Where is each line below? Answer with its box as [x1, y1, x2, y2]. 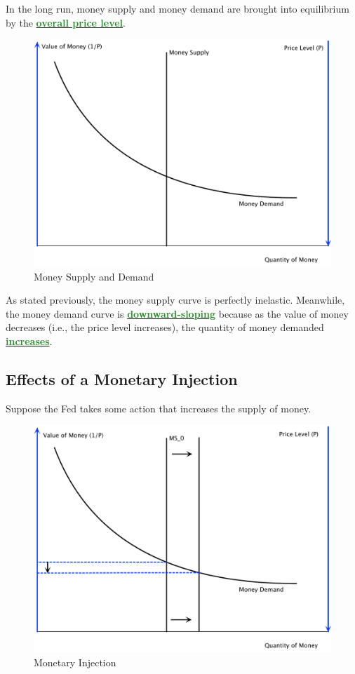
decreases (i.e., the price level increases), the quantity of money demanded [6, 320, 324, 335]
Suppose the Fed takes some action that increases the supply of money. [6, 400, 312, 415]
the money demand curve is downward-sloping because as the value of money [6, 306, 349, 321]
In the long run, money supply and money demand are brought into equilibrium [6, 1, 349, 15]
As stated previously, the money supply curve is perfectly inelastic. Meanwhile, [6, 292, 345, 307]
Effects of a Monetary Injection [6, 368, 238, 389]
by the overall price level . [6, 15, 126, 29]
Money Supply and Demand [34, 269, 154, 283]
